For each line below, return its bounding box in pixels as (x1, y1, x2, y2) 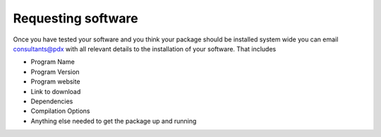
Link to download (30, 87, 81, 96)
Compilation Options (30, 107, 90, 115)
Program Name (30, 58, 75, 66)
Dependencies (30, 97, 73, 105)
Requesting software (13, 11, 138, 26)
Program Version (30, 67, 80, 76)
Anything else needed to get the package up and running (30, 117, 197, 125)
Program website (30, 77, 80, 86)
